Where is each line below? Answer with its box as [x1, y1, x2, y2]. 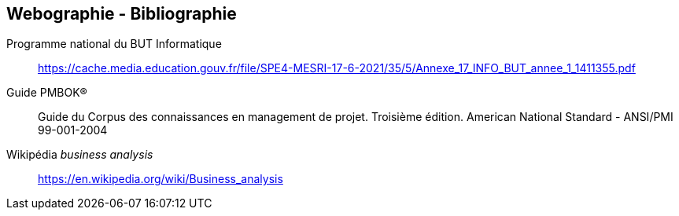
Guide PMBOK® [6, 86, 87, 100]
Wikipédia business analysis [6, 148, 153, 162]
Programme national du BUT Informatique [6, 37, 222, 51]
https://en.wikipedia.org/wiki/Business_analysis [38, 172, 283, 186]
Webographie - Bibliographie [6, 4, 237, 24]
